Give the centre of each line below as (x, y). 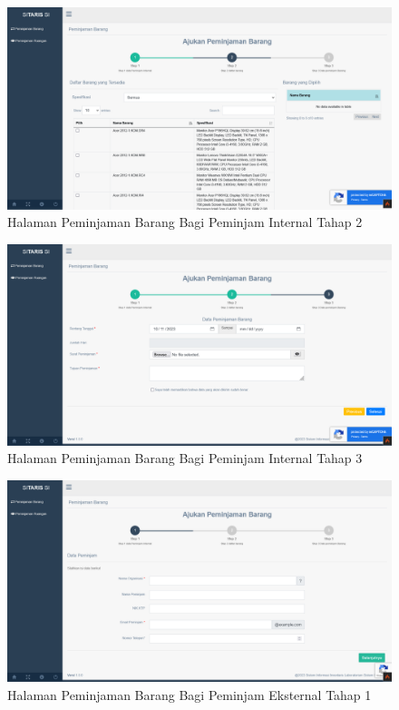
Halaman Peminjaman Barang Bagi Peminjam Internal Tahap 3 (185, 458)
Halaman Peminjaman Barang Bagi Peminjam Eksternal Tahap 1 (190, 694)
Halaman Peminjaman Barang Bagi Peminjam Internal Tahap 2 (185, 222)
